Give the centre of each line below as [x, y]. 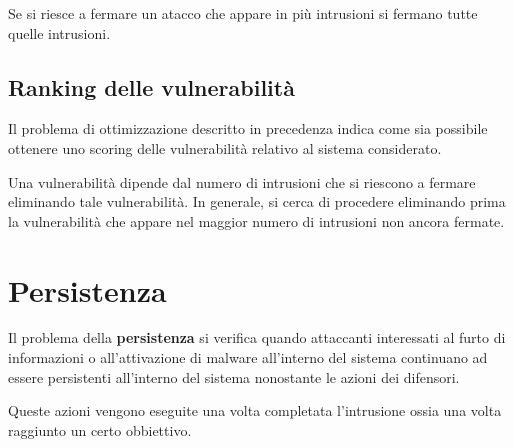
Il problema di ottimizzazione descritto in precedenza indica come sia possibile [248, 128]
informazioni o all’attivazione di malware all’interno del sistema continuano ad [248, 357]
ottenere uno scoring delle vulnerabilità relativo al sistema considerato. [225, 147]
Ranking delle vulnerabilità [151, 86]
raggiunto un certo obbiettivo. [100, 429]
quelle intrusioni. [59, 32]
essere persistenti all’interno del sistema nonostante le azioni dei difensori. [234, 376]
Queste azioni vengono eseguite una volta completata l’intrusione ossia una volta [255, 410]
